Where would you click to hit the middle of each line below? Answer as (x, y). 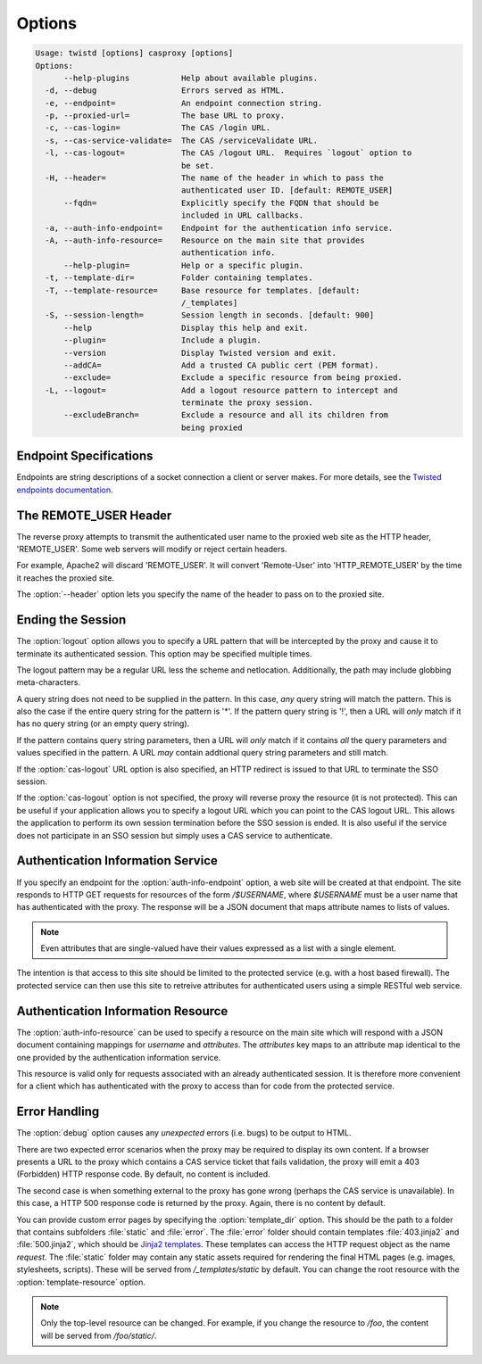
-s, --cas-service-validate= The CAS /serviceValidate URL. (182, 140)
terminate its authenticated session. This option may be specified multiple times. (164, 653)
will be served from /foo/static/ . (99, 1335)
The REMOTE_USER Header (94, 515)
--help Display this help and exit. (186, 327)
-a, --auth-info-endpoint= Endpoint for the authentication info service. (219, 228)
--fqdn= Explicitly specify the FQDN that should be (221, 203)
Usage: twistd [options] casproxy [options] (134, 53)
